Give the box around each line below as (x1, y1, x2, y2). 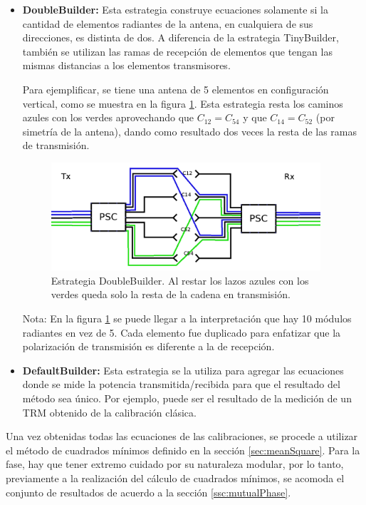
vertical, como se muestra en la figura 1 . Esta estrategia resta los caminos (22, 96, 343, 111)
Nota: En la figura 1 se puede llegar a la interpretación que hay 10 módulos (22, 311, 352, 326)
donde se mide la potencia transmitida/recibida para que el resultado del (22, 377, 340, 392)
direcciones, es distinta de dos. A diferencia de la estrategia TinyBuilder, (22, 30, 339, 45)
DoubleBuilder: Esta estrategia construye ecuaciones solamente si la (22, 2, 328, 16)
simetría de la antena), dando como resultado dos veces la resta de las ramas (22, 123, 357, 138)
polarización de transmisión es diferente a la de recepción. (22, 339, 275, 354)
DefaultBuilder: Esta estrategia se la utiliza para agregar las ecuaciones (22, 362, 344, 377)
